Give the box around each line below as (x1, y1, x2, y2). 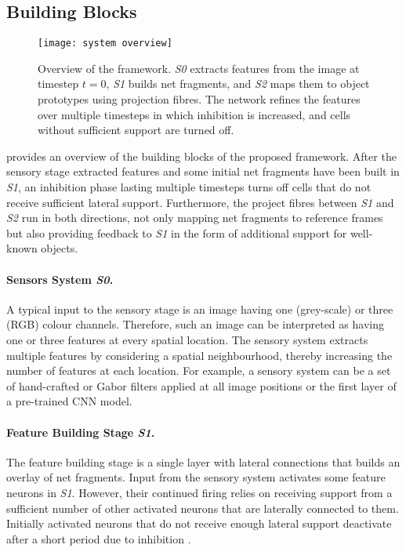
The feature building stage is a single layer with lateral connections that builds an (6, 453, 401, 470)
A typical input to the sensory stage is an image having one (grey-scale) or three (6, 300, 393, 317)
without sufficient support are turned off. (38, 122, 234, 138)
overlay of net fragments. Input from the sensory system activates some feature (6, 469, 386, 485)
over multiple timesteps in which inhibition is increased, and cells (38, 106, 351, 122)
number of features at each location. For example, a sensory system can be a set (6, 362, 391, 379)
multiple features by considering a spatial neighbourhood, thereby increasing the (6, 347, 393, 363)
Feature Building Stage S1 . (6, 423, 155, 440)
